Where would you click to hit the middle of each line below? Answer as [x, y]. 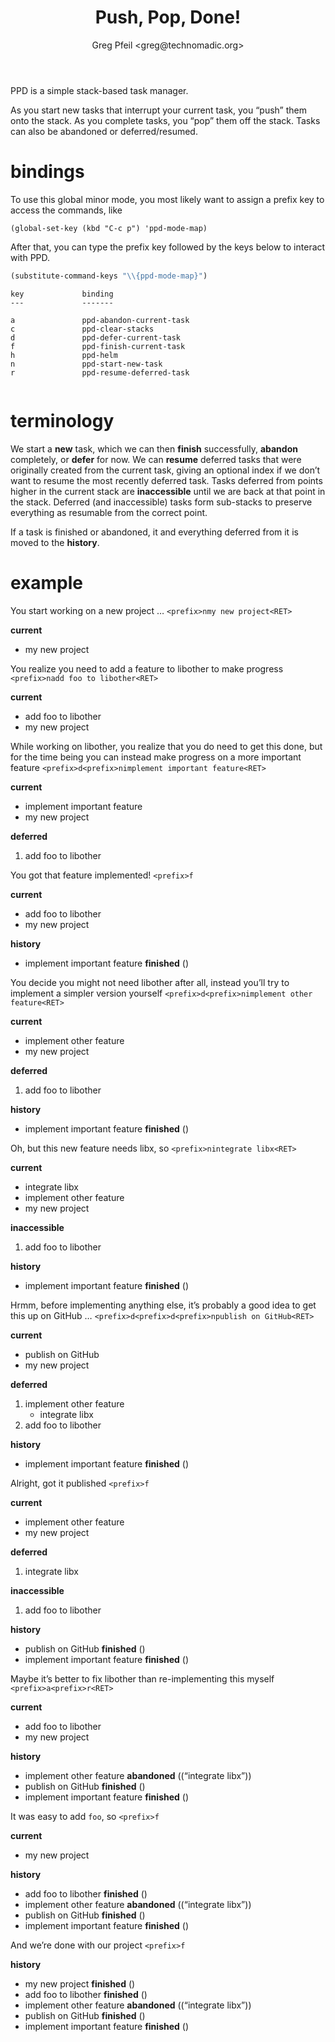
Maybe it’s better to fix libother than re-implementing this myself [142, 1678]
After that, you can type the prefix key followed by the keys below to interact [168, 247]
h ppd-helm [64, 355]
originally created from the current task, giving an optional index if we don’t [165, 470]
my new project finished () [80, 1983]
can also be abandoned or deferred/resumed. [104, 131]
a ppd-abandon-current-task [100, 320]
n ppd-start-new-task [86, 364]
